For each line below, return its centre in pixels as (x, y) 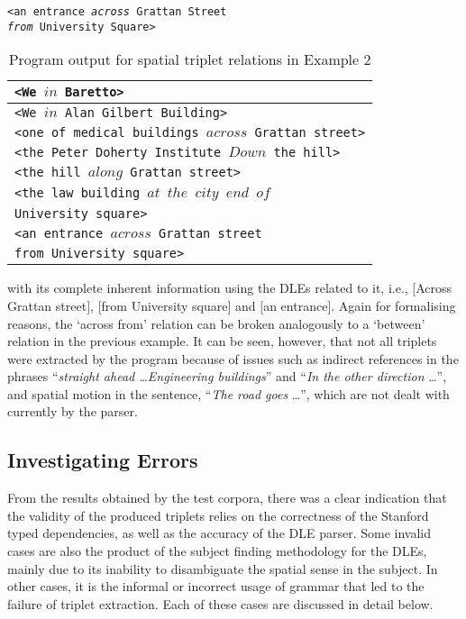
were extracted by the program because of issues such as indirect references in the (233, 358)
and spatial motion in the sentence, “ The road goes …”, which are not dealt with (228, 393)
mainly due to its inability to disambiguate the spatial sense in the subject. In (223, 568)
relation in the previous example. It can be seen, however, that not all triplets (222, 341)
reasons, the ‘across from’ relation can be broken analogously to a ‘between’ (216, 323)
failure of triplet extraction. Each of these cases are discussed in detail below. (220, 603)
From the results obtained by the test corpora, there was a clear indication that (227, 498)
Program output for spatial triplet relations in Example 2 (190, 59)
